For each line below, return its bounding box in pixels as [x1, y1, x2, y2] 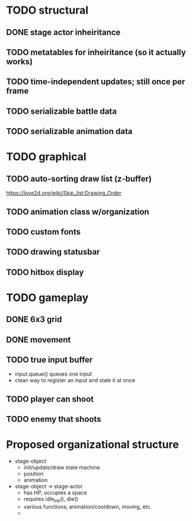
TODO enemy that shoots [6, 414, 101, 424]
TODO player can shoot [6, 394, 94, 404]
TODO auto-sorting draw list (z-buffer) [6, 173, 152, 184]
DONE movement [6, 335, 71, 345]
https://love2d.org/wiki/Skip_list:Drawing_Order [6, 189, 121, 196]
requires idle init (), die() [23, 495, 78, 504]
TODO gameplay [6, 291, 89, 304]
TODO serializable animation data [6, 126, 133, 136]
